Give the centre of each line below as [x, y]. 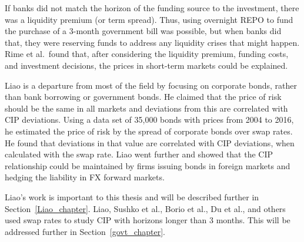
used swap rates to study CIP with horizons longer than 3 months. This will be [148, 220]
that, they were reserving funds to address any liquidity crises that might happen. [152, 42]
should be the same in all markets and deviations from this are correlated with [146, 108]
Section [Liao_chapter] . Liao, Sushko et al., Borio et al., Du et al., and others [145, 208]
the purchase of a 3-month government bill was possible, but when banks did [143, 31]
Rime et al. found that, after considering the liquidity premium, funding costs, [147, 54]
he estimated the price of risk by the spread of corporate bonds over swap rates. [149, 131]
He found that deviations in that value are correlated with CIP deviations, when [150, 142]
